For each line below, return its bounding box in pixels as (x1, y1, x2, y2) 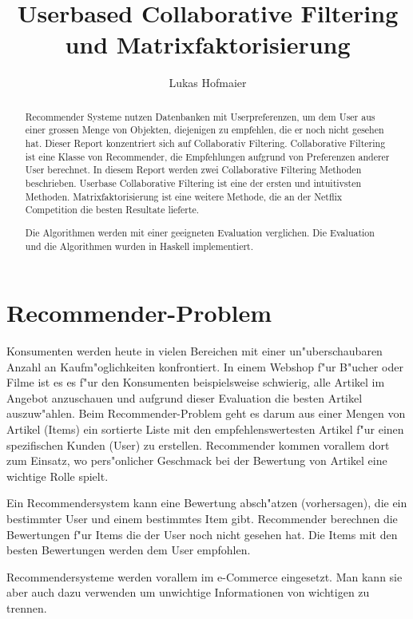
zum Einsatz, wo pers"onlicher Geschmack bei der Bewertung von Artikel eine (6, 452, 387, 469)
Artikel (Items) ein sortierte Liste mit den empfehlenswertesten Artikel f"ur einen (6, 421, 404, 438)
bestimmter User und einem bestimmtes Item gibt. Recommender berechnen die (6, 510, 398, 527)
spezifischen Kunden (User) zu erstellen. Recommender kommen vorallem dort (6, 436, 390, 453)
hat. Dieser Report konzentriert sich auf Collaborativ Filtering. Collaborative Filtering (25, 137, 386, 150)
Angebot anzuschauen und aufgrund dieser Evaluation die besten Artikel (6, 389, 363, 406)
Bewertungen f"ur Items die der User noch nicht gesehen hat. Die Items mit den (6, 526, 398, 542)
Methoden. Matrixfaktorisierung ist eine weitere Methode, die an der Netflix (25, 189, 343, 203)
